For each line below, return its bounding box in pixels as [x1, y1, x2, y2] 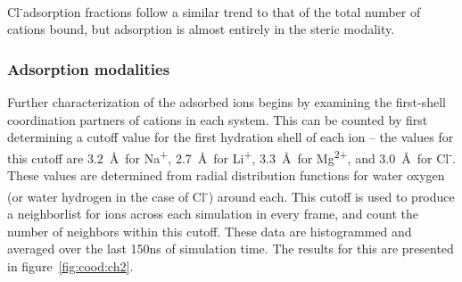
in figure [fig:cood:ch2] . [7, 256, 134, 275]
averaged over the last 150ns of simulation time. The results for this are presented [7, 239, 454, 258]
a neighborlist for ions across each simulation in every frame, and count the [7, 203, 419, 222]
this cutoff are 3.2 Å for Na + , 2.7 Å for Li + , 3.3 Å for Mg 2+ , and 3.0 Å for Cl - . [7, 145, 456, 167]
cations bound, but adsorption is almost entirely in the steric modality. [7, 20, 395, 38]
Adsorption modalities [7, 57, 170, 79]
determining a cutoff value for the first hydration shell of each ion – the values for [7, 128, 454, 146]
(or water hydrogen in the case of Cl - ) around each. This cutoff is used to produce [7, 184, 455, 205]
